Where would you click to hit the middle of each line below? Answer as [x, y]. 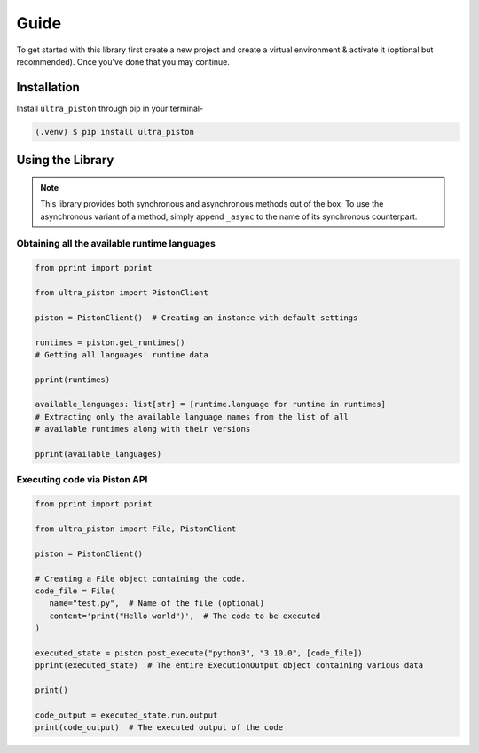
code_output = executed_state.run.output [126, 715]
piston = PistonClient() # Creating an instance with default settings [196, 318]
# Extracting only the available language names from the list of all [192, 416]
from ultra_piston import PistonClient [122, 292]
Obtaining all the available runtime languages [116, 244]
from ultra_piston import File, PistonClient [136, 529]
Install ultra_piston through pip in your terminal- [110, 108]
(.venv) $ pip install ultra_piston [115, 132]
